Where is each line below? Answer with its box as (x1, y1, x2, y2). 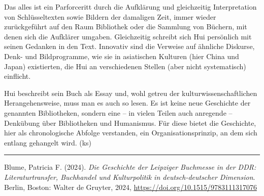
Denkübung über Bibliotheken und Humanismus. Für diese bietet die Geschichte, (4, 117, 256, 128)
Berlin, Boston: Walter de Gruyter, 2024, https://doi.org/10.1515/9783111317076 (4, 181, 257, 192)
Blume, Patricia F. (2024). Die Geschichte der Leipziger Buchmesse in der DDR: (4, 162, 256, 172)
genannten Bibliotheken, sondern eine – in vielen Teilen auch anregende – (4, 107, 233, 118)
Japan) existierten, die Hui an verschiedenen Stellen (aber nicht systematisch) (4, 61, 246, 71)
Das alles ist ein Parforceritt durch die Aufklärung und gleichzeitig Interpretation (4, 2, 257, 12)
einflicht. (4, 71, 31, 81)
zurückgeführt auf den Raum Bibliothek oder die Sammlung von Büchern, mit (4, 21, 247, 32)
